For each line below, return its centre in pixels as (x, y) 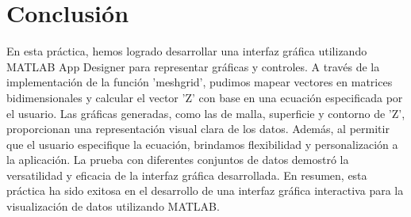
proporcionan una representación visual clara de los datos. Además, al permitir (198, 129)
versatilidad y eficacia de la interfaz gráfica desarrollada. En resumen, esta (187, 175)
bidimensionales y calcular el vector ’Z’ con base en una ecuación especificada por (205, 97)
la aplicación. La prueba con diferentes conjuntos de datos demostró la (178, 160)
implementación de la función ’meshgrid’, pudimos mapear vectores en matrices (200, 82)
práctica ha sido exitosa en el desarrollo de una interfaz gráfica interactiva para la (205, 190)
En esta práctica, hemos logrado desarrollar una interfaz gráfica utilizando (187, 51)
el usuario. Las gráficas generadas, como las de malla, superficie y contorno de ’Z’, (206, 113)
